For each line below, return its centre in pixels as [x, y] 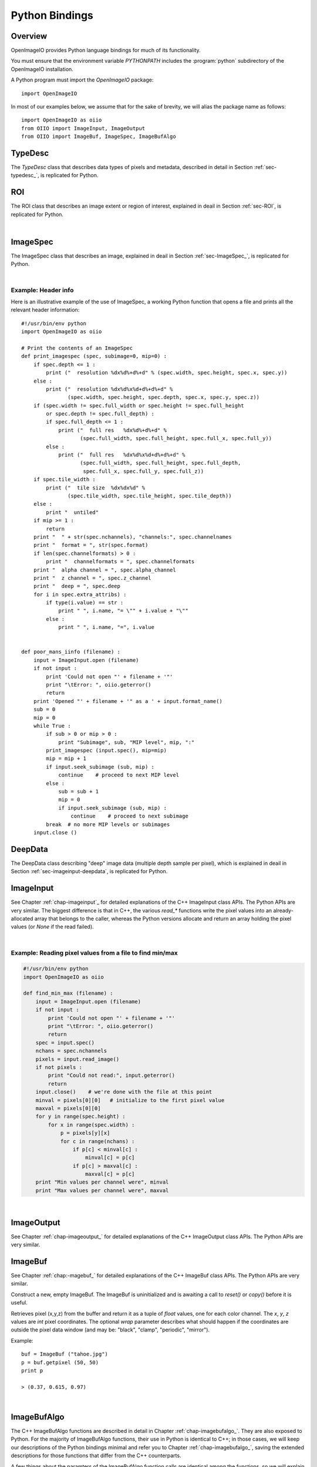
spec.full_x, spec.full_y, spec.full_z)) [144, 471]
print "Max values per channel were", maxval [102, 1190]
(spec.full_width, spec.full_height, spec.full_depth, [161, 463]
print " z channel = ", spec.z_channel [92, 578]
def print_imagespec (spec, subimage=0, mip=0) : [94, 356]
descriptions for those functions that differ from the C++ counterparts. [96, 1456]
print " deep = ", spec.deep [77, 586]
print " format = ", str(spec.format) [91, 545]
